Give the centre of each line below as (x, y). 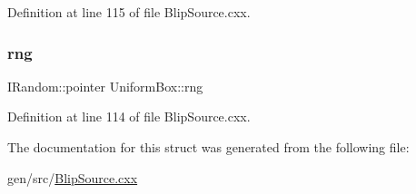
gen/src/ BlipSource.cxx (73, 177)
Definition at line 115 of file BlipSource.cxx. (129, 12)
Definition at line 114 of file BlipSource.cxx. (129, 116)
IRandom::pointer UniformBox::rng (105, 86)
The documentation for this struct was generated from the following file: (208, 147)
